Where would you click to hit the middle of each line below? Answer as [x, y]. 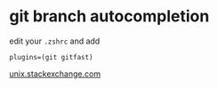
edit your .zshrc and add [55, 41]
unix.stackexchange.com [55, 74]
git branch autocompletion [109, 16]
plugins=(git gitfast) [51, 57]
